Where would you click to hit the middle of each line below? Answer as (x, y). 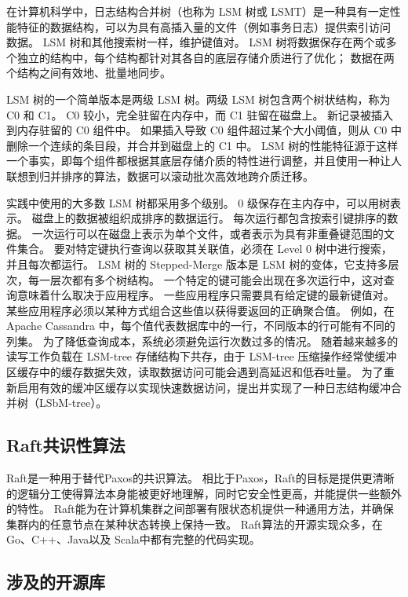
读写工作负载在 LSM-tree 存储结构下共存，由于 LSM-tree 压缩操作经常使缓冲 (202, 356)
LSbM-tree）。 (73, 403)
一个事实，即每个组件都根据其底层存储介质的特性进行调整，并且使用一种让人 (204, 161)
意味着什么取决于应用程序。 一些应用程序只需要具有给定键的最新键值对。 (206, 295)
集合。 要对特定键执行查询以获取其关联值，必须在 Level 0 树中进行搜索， (204, 249)
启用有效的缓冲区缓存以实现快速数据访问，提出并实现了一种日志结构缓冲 (204, 387)
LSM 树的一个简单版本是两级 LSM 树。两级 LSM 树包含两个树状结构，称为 (199, 99)
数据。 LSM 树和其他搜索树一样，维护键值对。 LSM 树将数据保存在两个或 (196, 42)
